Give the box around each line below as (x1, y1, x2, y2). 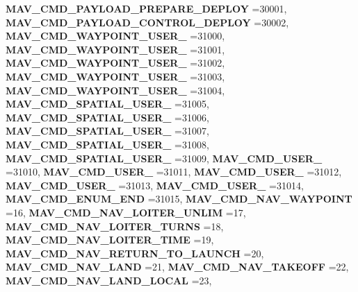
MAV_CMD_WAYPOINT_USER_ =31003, (6, 69, 225, 83)
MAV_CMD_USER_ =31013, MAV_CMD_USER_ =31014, (6, 178, 304, 192)
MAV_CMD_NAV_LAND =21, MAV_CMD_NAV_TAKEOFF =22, (6, 259, 349, 274)
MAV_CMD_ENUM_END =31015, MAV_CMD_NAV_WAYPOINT (6, 191, 352, 206)
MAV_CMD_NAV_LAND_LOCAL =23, (6, 273, 212, 287)
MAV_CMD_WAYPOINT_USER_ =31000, (6, 28, 225, 43)
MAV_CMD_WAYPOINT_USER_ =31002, (6, 55, 225, 70)
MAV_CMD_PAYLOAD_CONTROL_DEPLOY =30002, (6, 15, 289, 29)
